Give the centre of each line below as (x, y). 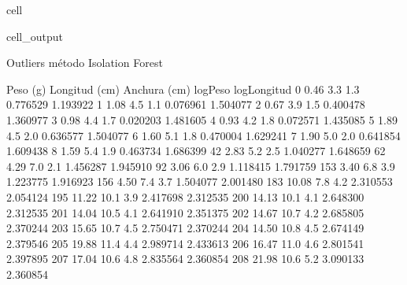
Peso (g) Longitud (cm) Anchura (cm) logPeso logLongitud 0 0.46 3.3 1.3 (183, 89)
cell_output (35, 36)
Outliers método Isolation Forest (85, 63)
